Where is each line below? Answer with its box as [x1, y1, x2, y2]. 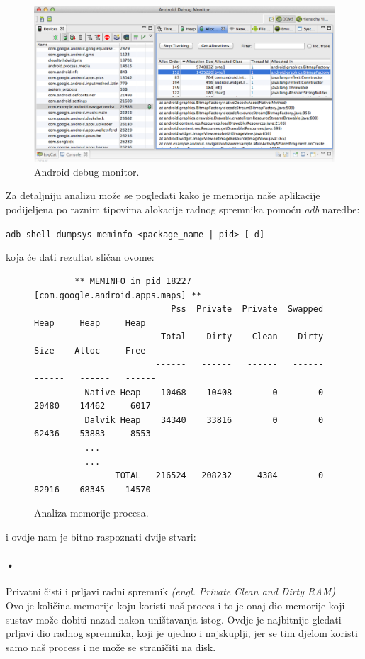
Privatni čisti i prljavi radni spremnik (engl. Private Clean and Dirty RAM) [6, 584, 335, 599]
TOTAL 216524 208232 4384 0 [115, 471, 324, 481]
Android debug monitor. [34, 164, 140, 179]
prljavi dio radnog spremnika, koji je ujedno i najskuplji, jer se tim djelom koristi [6, 626, 358, 641]
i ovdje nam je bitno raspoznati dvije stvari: [6, 529, 196, 543]
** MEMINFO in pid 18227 [74, 276, 191, 286]
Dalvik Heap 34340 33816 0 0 [84, 415, 324, 425]
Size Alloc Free [34, 345, 146, 356]
